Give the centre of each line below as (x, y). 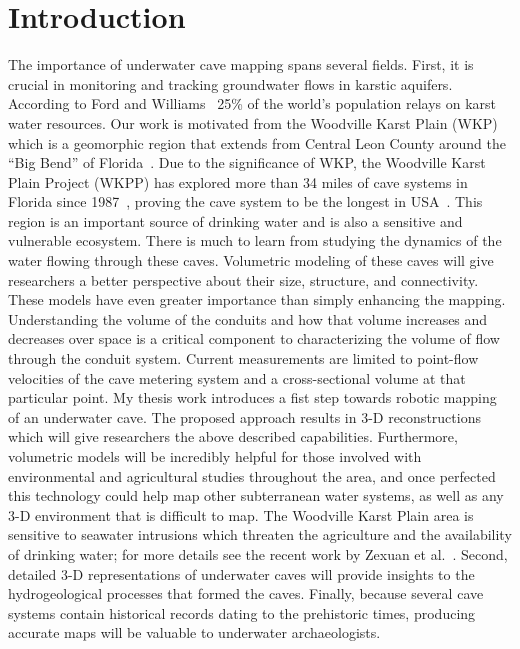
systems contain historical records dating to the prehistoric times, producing (242, 612)
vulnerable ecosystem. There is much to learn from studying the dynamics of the (255, 240)
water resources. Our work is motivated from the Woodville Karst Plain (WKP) (253, 122)
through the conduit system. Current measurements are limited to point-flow (243, 358)
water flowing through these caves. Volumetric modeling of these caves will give (251, 260)
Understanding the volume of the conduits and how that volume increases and (248, 318)
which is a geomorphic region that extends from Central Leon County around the (257, 142)
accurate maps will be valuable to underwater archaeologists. (194, 632)
